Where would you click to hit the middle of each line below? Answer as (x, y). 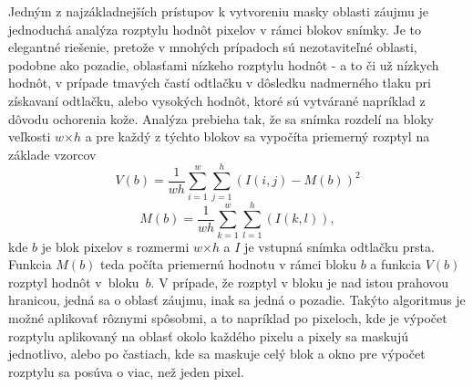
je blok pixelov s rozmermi (115, 246)
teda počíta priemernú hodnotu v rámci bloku (229, 264)
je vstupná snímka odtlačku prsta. (339, 246)
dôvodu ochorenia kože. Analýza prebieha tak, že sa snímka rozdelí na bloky (221, 118)
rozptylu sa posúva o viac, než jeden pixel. (126, 371)
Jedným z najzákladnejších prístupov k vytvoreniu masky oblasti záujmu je (219, 11)
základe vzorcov (52, 154)
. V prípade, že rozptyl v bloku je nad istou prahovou (300, 282)
